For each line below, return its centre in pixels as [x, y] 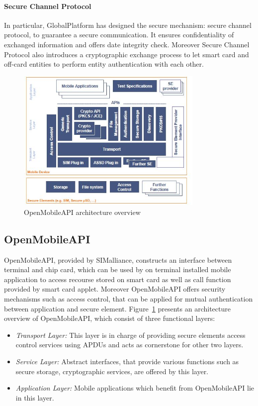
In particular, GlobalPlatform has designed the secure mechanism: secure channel [128, 25]
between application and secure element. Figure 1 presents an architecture [117, 308]
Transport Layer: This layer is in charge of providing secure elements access [130, 335]
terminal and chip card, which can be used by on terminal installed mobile [118, 269]
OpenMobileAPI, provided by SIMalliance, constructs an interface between [118, 259]
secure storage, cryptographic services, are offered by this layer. [112, 371]
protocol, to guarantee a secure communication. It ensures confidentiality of [119, 35]
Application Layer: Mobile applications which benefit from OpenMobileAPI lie [135, 388]
